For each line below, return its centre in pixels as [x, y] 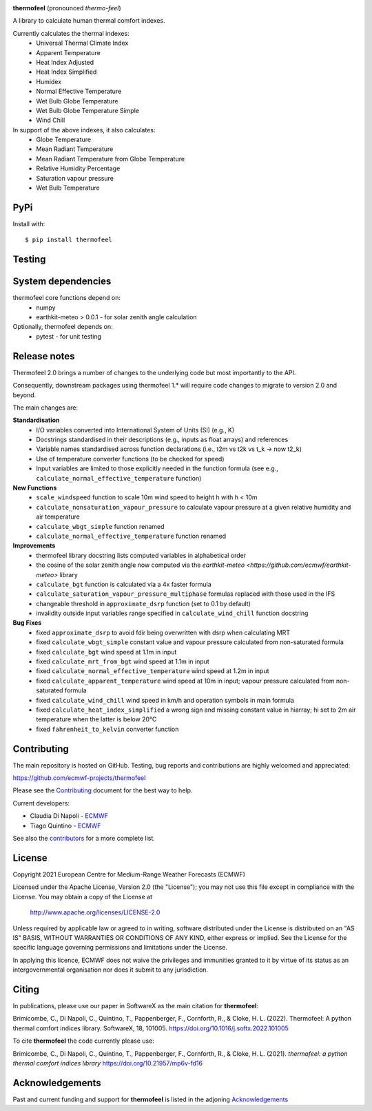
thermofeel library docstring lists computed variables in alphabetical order [141, 555]
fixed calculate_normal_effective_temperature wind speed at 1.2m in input [153, 671]
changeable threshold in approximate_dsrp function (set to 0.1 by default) [144, 603]
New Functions [35, 488]
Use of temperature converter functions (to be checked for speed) [130, 459]
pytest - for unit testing [69, 336]
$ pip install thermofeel [69, 240]
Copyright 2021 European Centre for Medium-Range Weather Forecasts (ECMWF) [129, 874]
